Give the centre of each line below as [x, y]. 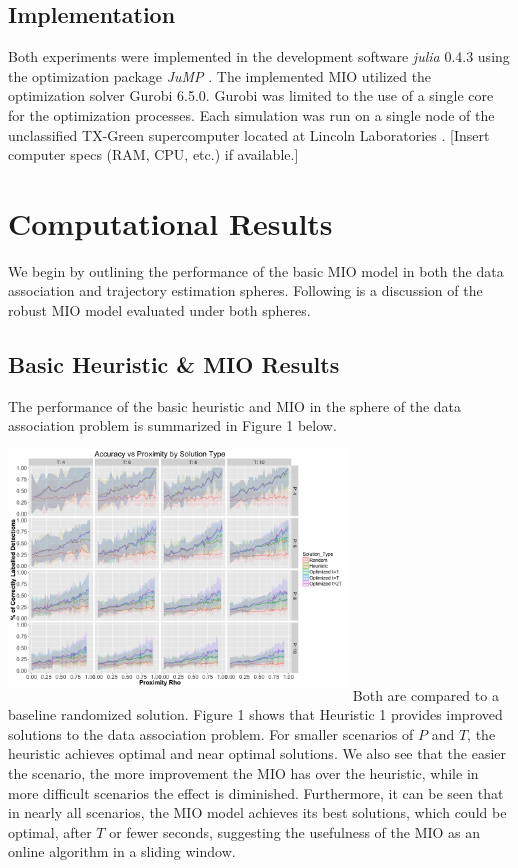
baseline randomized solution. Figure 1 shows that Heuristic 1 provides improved [255, 714]
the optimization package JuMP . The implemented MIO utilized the [220, 75]
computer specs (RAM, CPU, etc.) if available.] [153, 154]
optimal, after [50, 831]
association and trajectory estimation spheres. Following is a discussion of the [245, 290]
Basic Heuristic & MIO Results [174, 364]
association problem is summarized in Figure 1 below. [172, 425]
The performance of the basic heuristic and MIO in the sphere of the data [235, 405]
